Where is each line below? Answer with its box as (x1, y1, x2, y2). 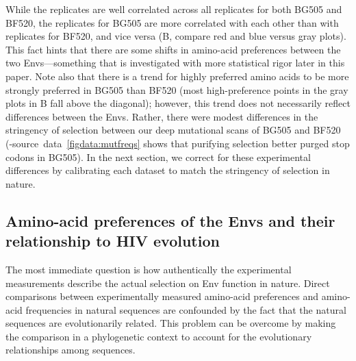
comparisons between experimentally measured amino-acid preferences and (5, 289, 319, 303)
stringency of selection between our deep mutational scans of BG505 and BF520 (5, 123, 341, 137)
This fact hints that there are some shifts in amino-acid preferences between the (5, 42, 341, 56)
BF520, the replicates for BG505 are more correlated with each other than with (5, 15, 339, 29)
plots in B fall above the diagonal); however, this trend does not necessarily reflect (5, 96, 351, 110)
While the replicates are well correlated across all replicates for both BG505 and (5, 2, 342, 16)
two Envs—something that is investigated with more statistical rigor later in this (5, 55, 345, 70)
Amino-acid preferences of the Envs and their (5, 210, 335, 231)
